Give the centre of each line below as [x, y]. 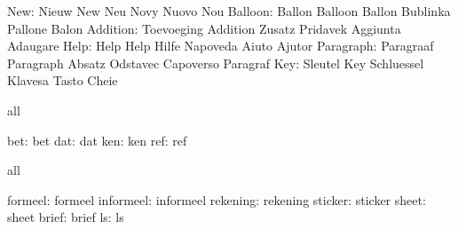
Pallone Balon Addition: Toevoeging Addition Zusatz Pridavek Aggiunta [204, 28]
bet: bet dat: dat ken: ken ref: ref [97, 140]
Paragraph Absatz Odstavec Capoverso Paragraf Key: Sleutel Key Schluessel [216, 63]
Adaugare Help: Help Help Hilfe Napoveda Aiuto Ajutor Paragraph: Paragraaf [221, 46]
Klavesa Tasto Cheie [63, 80]
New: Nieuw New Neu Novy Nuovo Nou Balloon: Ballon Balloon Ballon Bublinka [229, 11]
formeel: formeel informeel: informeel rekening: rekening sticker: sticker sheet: [217, 199]
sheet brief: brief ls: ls [66, 217]
